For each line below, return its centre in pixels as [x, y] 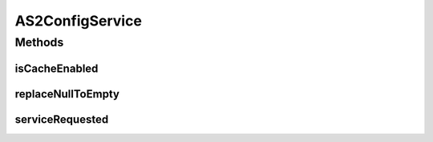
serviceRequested [62, 119]
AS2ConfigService [78, 21]
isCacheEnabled [57, 68]
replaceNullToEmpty [67, 94]
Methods [39, 42]
